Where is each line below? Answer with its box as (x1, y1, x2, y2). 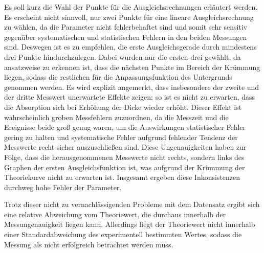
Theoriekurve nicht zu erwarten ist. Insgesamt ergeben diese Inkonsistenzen (4, 172, 240, 182)
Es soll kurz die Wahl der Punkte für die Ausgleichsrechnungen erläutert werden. (4, 2, 258, 12)
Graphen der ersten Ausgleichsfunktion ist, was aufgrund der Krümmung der (4, 162, 245, 172)
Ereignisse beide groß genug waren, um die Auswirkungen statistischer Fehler (4, 122, 246, 132)
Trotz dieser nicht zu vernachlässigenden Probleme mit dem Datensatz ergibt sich (4, 199, 260, 210)
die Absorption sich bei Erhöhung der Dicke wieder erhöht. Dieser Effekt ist (4, 101, 242, 112)
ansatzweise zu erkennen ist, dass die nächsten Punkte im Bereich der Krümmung (4, 61, 260, 72)
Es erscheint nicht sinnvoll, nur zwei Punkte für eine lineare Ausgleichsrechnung (4, 11, 254, 22)
